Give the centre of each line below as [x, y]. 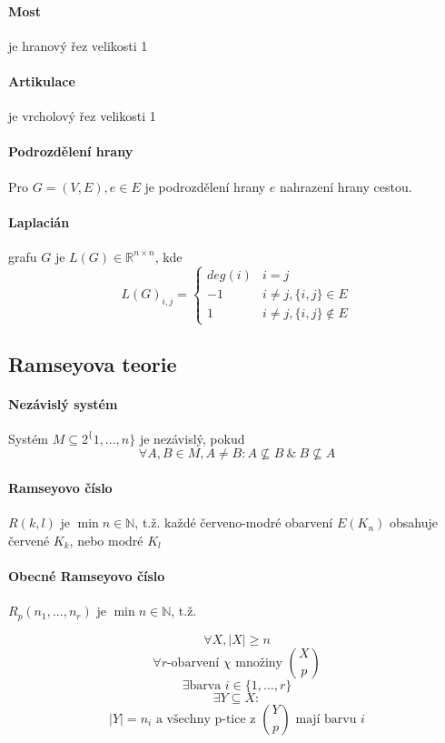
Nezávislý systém [63, 403]
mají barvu [326, 719]
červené [29, 540]
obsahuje [413, 522]
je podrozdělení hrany [205, 186]
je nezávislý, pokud [192, 438]
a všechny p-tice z [206, 719]
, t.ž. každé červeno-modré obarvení [234, 522]
